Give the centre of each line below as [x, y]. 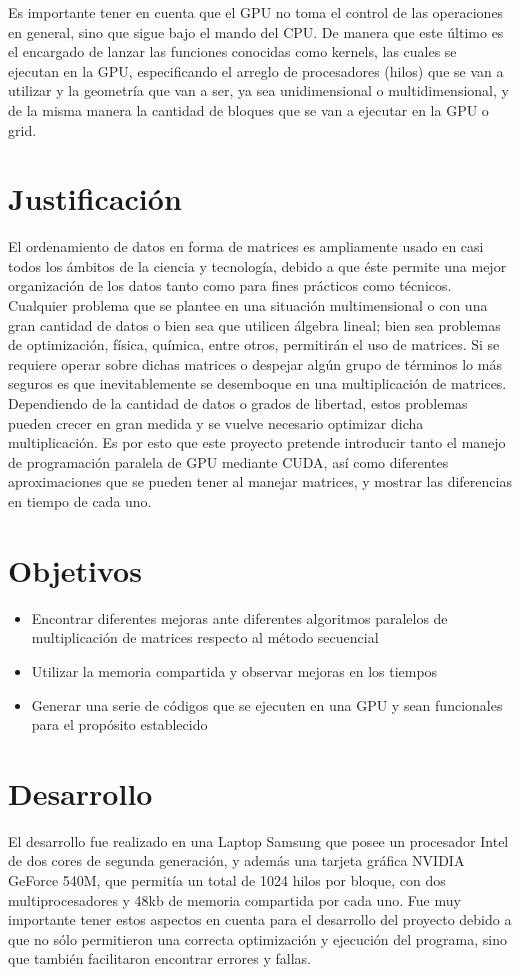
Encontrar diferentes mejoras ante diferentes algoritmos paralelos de [239, 617]
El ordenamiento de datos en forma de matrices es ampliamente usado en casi [246, 246]
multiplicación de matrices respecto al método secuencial [205, 637]
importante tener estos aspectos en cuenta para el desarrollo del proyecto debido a [260, 919]
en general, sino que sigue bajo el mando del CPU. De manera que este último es [256, 31]
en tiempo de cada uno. [80, 501]
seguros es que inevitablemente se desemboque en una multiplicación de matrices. [257, 383]
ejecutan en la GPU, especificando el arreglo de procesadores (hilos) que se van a [256, 70]
